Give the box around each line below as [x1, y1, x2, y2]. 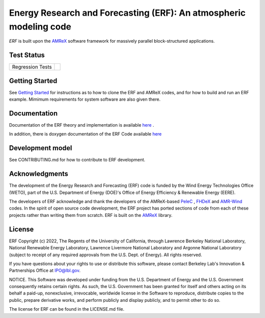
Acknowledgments [9, 170, 69, 178]
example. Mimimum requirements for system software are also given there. [9, 96, 160, 103]
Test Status [9, 51, 45, 59]
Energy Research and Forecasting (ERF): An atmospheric [9, 7, 246, 18]
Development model [9, 144, 72, 152]
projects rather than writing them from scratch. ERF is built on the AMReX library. [9, 212, 173, 218]
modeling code [9, 21, 71, 32]
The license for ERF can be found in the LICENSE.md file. [9, 306, 125, 312]
